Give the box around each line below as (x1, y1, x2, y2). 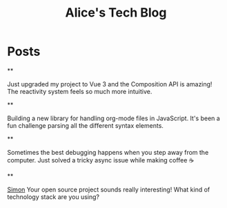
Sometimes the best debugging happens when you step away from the (7, 148, 209, 156)
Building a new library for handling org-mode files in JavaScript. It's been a (7, 114, 221, 122)
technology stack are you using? (7, 192, 100, 201)
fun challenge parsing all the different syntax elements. (7, 121, 164, 129)
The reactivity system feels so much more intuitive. (7, 87, 152, 95)
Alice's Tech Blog (65, 5, 167, 21)
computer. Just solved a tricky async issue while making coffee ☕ (7, 155, 195, 164)
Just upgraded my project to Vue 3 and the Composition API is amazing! (7, 79, 213, 88)
